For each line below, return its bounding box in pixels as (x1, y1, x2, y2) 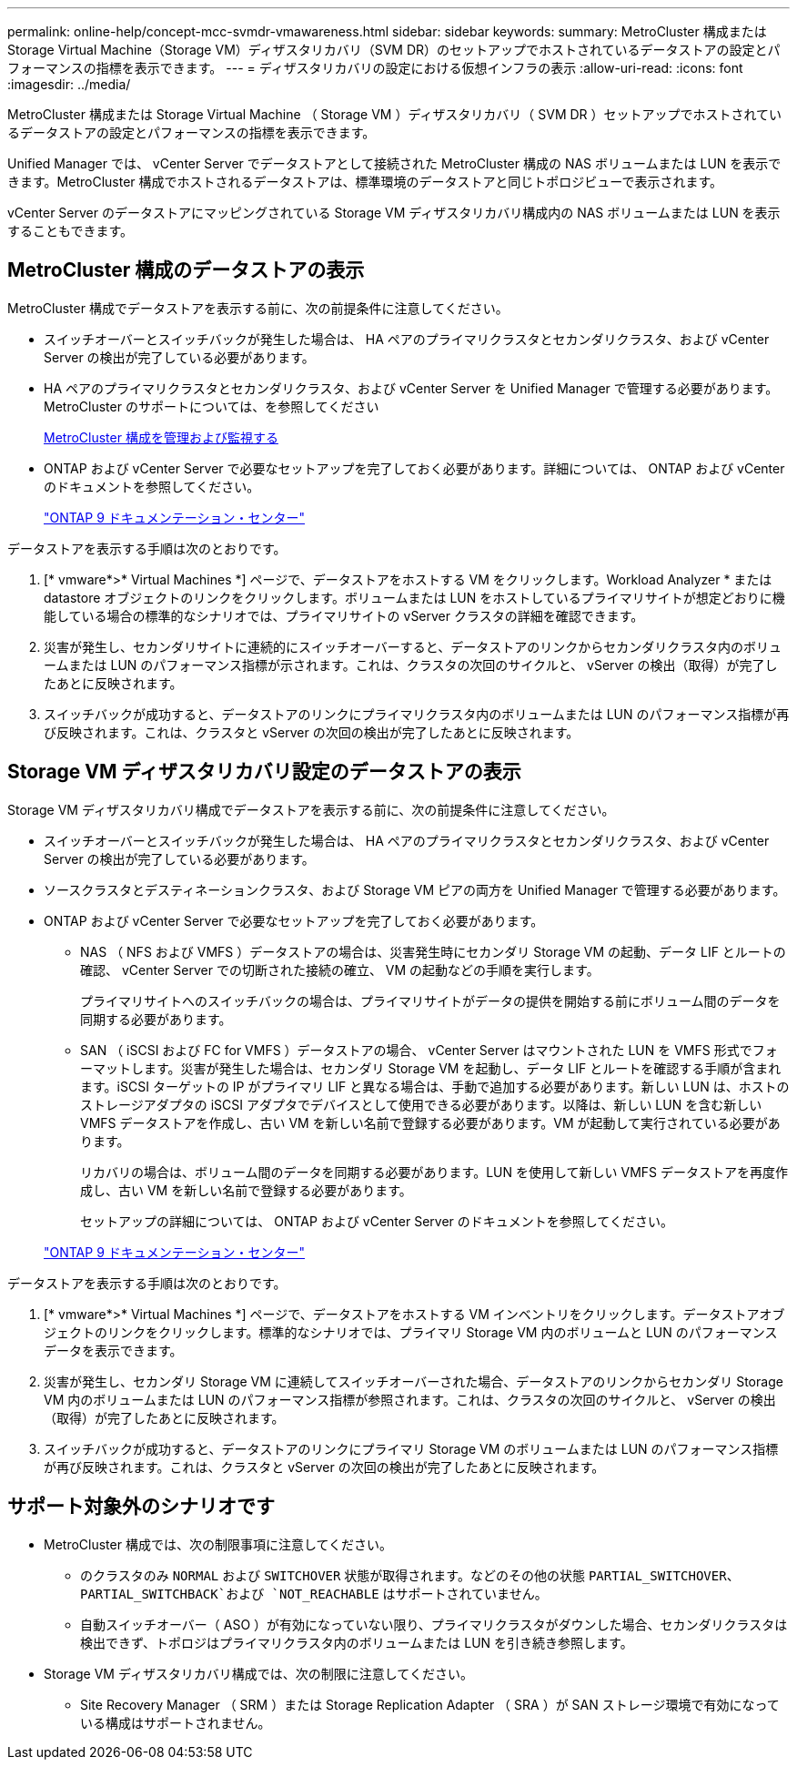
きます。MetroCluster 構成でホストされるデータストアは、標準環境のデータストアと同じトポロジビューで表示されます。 (7, 174, 722, 189)
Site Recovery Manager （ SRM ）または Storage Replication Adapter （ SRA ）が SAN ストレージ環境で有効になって (80, 1696, 780, 1712)
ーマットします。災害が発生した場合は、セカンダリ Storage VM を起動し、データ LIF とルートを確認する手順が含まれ (80, 1060, 782, 1076)
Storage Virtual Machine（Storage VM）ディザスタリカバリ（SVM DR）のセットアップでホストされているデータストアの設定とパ (7, 42, 781, 57)
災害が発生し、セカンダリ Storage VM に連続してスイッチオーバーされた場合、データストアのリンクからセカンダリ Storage (44, 1373, 783, 1389)
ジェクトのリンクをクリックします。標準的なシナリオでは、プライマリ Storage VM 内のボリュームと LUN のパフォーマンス (44, 1324, 778, 1340)
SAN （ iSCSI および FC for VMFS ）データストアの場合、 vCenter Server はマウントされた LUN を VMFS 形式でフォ (80, 1041, 778, 1058)
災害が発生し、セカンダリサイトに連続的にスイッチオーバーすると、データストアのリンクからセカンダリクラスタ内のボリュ (44, 638, 782, 655)
